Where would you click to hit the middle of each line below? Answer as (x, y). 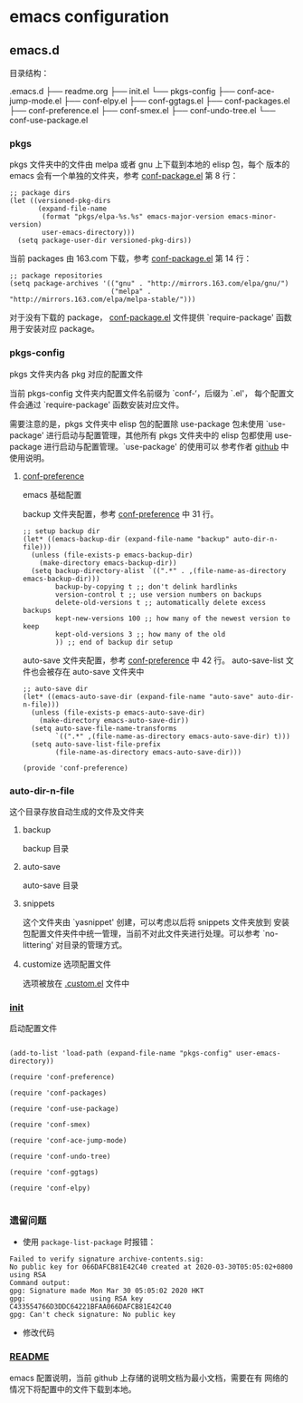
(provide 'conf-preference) (75, 768)
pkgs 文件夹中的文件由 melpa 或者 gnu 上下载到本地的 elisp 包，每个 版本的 (150, 164)
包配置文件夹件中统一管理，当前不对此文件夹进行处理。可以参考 (141, 933)
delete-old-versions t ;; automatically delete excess (161, 602)
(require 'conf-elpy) (50, 1189)
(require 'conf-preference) (62, 1077)
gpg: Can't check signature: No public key (93, 1315)
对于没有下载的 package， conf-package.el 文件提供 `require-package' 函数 (151, 317)
